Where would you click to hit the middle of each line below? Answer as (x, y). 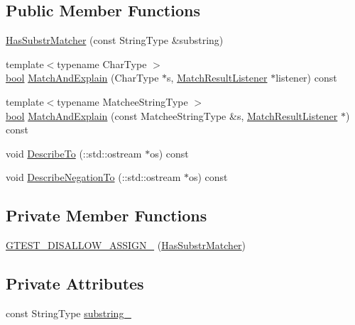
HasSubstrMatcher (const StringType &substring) (115, 40)
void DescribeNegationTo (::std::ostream (93, 177)
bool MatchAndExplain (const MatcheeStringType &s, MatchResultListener (172, 115)
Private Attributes (75, 283)
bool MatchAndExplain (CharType (82, 78)
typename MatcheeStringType (122, 101)
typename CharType (102, 64)
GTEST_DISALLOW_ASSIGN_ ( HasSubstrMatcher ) (126, 245)
